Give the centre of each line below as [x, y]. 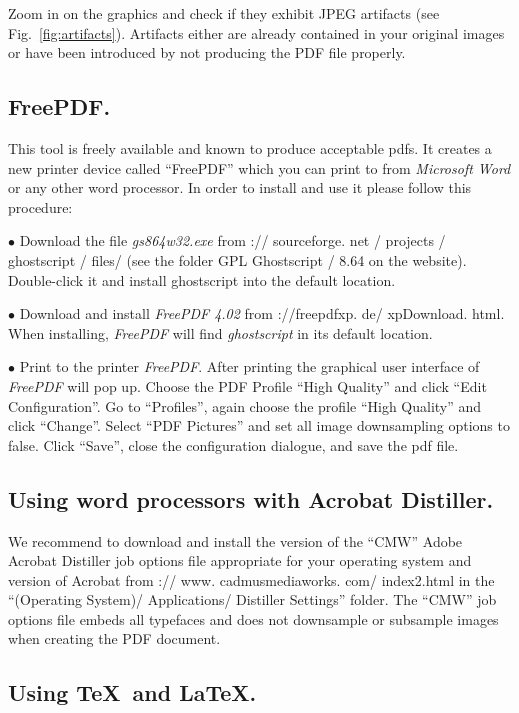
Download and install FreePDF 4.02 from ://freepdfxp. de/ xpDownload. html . [262, 313]
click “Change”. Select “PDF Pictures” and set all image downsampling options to [259, 425]
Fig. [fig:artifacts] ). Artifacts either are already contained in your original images [256, 32]
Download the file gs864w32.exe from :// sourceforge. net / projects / [232, 240]
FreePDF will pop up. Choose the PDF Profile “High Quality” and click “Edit [247, 385]
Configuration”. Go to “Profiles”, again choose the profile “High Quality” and [245, 405]
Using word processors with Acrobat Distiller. [251, 498]
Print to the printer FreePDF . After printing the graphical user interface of [249, 366]
